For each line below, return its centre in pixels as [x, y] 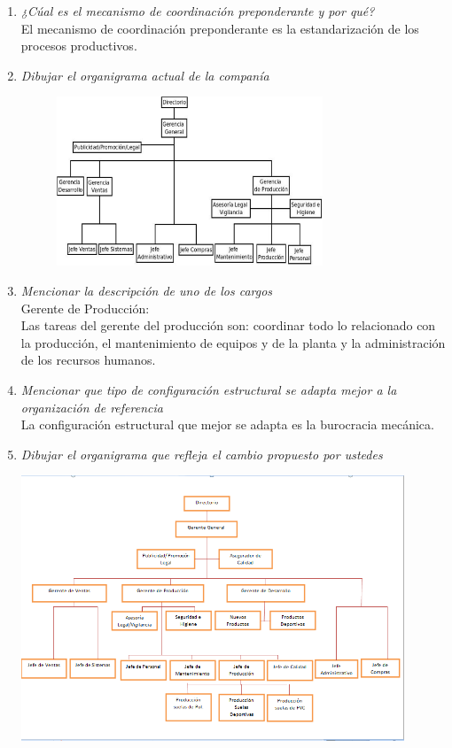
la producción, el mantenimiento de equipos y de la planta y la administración [233, 342]
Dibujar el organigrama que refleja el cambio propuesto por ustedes [202, 454]
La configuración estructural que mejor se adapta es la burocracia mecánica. [227, 424]
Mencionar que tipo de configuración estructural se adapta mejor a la [209, 389]
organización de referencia [92, 407]
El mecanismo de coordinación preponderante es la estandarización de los [220, 28]
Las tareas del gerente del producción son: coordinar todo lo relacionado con [228, 325]
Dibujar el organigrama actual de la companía [145, 75]
